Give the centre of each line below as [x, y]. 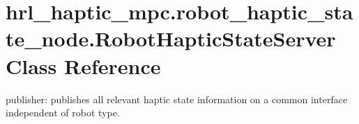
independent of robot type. [63, 113]
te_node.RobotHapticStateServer [171, 38]
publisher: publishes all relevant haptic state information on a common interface [177, 99]
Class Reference [83, 65]
